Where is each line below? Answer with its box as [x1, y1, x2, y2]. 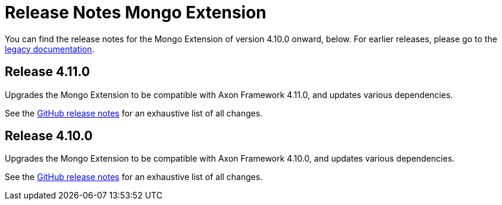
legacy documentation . [5, 43, 95, 54]
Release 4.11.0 [5, 64, 90, 80]
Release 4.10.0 [5, 128, 93, 144]
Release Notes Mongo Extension [5, 2, 266, 23]
